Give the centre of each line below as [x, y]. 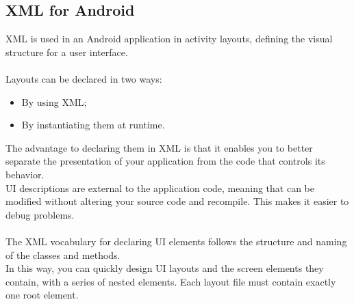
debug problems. [40, 214]
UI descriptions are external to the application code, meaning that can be [160, 188]
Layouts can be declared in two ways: [84, 78]
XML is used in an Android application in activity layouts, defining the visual [169, 39]
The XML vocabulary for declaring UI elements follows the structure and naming [176, 241]
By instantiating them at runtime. [93, 125]
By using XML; [54, 101]
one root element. [42, 295]
